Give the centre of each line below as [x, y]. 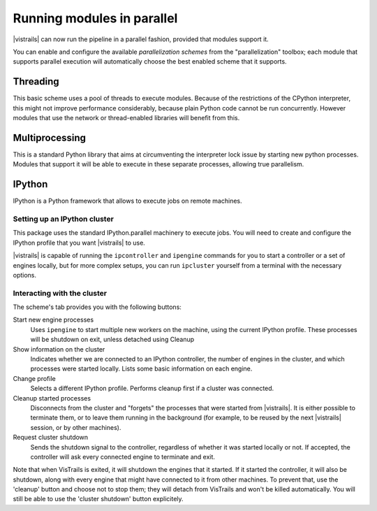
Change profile [34, 378]
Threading [36, 81]
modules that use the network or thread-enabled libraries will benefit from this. [126, 118]
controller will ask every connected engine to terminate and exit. [123, 456]
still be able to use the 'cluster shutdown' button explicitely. [98, 499]
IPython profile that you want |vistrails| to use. [79, 243]
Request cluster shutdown [51, 438]
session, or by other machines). [76, 427]
